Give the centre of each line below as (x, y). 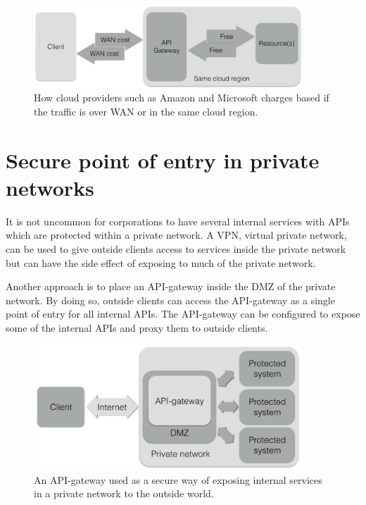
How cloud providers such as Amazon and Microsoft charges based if (182, 98)
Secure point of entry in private (163, 160)
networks (50, 187)
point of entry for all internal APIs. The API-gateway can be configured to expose (183, 314)
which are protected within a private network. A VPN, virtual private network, (176, 235)
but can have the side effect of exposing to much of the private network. (161, 262)
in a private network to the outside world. (124, 493)
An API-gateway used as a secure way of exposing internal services (178, 479)
